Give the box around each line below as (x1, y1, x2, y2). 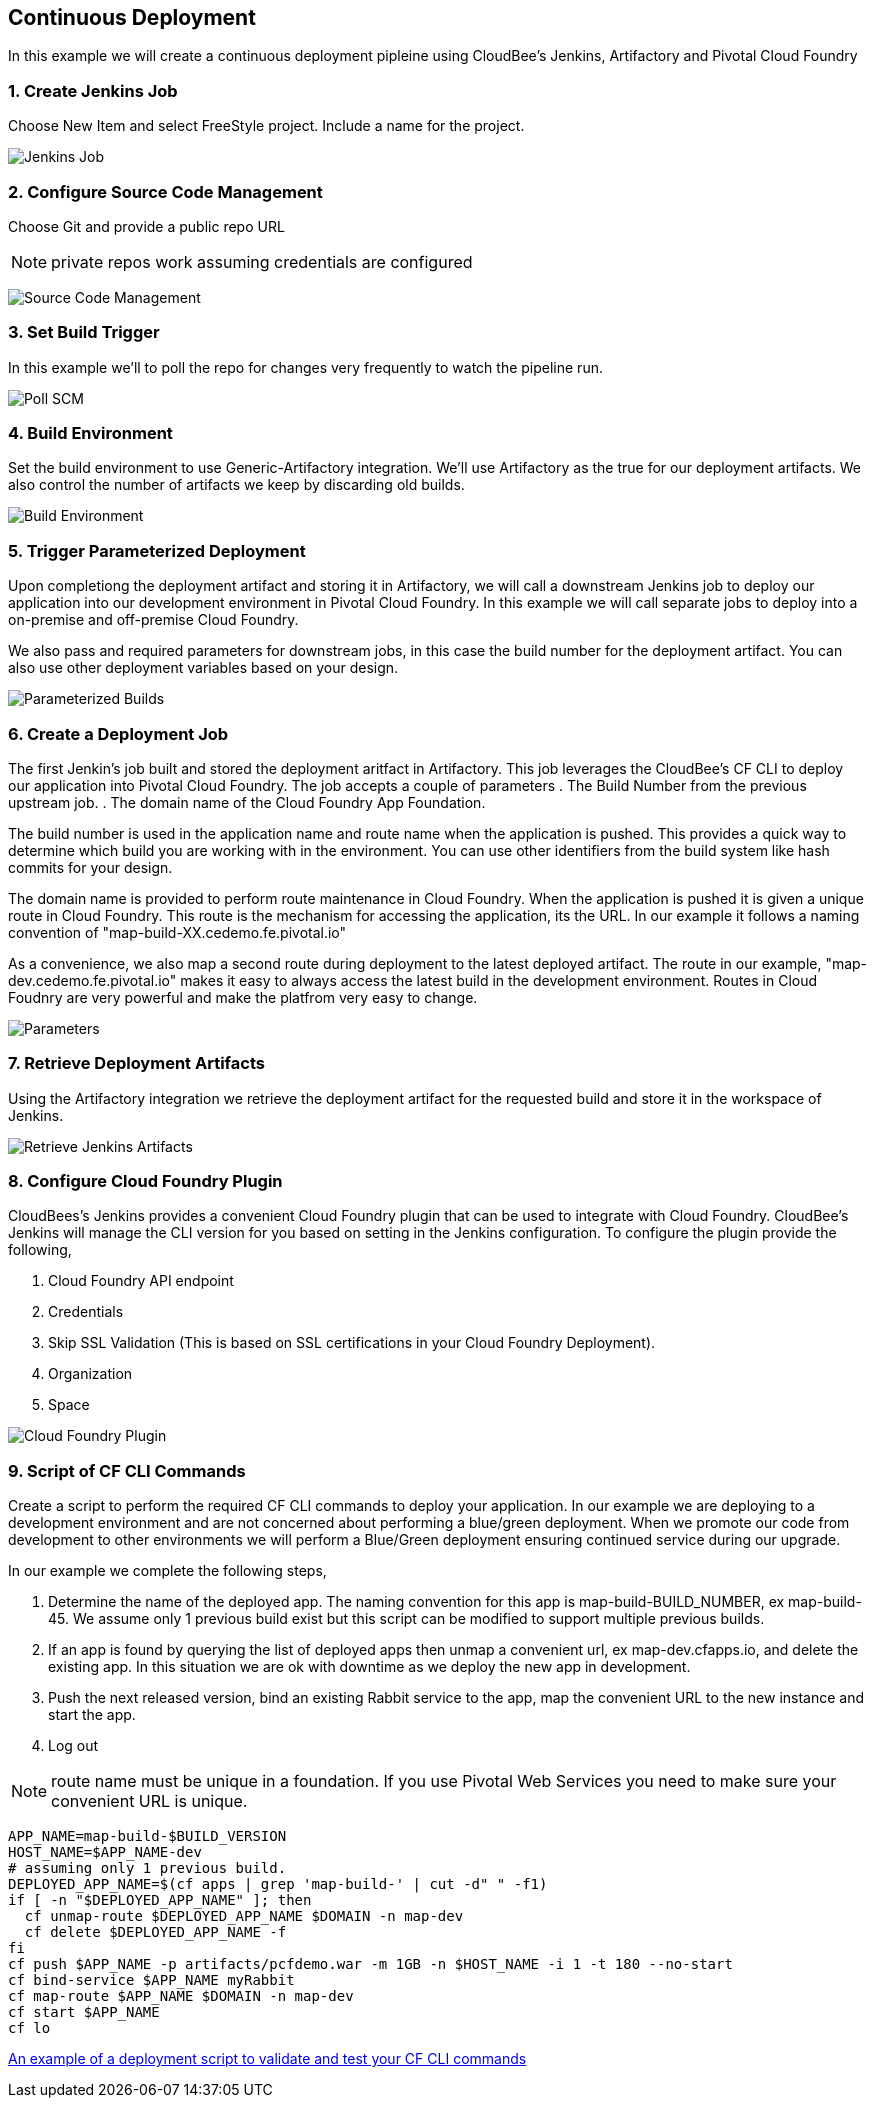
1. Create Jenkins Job (8, 80, 178, 101)
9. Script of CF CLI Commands (8, 1460, 246, 1481)
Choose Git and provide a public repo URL (8, 217, 285, 235)
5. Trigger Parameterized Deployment (8, 540, 306, 561)
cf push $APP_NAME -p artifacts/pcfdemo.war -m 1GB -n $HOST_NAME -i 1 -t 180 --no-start (8, 1956, 733, 1973)
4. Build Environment (8, 423, 173, 444)
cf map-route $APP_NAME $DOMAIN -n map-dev (8, 1988, 354, 2005)
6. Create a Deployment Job (8, 723, 229, 744)
